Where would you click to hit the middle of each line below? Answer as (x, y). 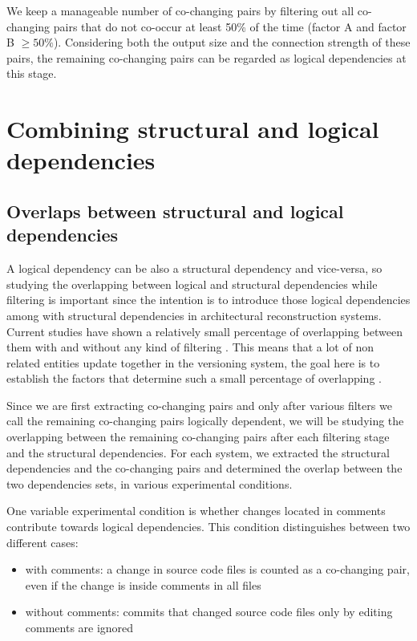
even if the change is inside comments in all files (143, 584)
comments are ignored (79, 627)
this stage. (32, 73)
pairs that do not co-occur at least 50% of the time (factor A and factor (230, 26)
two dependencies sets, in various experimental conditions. (150, 483)
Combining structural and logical (193, 129)
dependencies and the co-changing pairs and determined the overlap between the (204, 468)
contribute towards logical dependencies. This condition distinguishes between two (208, 527)
